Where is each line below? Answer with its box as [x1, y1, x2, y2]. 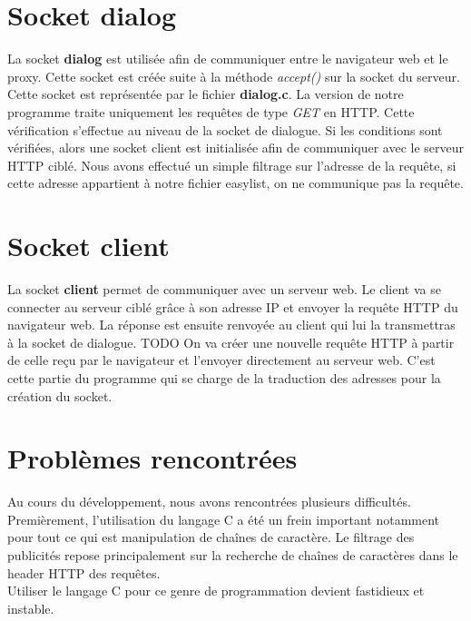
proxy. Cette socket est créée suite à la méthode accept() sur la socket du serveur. [7, 66, 460, 85]
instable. [7, 598, 54, 617]
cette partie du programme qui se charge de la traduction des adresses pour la [7, 368, 441, 387]
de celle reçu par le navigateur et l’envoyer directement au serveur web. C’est [7, 350, 436, 370]
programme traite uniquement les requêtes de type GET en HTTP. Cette [7, 102, 415, 121]
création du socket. [7, 386, 113, 405]
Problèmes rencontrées [7, 439, 298, 477]
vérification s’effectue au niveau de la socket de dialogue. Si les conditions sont [7, 120, 443, 139]
